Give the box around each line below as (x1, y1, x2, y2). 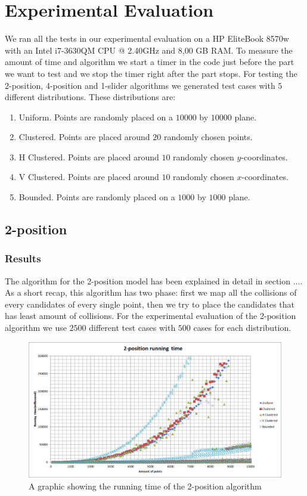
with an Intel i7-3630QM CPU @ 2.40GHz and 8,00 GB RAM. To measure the (5, 44, 293, 56)
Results (5, 251, 41, 266)
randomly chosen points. (163, 131, 253, 143)
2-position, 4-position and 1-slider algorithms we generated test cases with (5, 79, 275, 91)
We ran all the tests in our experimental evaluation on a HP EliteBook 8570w (5, 32, 289, 45)
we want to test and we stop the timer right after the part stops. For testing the (5, 67, 297, 79)
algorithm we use (5, 321, 67, 334)
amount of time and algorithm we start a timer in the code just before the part (5, 55, 294, 68)
